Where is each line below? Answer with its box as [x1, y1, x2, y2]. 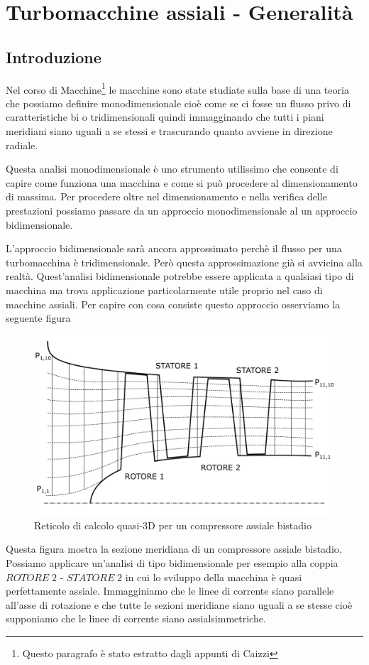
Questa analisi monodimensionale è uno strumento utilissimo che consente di [6, 161, 338, 176]
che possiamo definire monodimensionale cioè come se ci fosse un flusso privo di [6, 95, 351, 110]
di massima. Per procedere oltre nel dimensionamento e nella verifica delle [6, 189, 327, 204]
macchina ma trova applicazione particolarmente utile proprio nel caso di [6, 282, 323, 297]
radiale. [6, 137, 38, 152]
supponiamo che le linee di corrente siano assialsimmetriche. [6, 611, 266, 626]
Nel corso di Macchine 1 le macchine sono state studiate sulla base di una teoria [6, 80, 349, 97]
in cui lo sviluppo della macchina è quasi [125, 569, 302, 584]
